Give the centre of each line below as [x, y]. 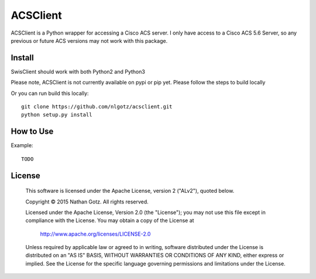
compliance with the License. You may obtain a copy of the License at [110, 220]
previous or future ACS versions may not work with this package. [89, 40]
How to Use [32, 132]
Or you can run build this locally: [50, 93]
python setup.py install [57, 115]
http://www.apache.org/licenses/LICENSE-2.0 [95, 234]
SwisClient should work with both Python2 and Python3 [78, 72]
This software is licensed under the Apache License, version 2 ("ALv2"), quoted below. [130, 191]
